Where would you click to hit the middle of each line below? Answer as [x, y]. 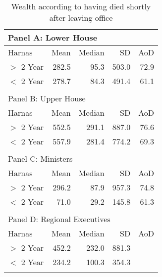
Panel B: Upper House [47, 98]
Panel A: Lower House [53, 37]
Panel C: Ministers [40, 159]
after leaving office [81, 18]
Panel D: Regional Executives [59, 219]
